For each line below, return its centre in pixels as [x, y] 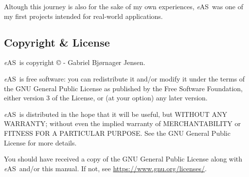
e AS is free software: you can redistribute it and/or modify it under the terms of [124, 78]
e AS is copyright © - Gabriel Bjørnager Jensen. [75, 62]
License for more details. [40, 142]
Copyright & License [57, 42]
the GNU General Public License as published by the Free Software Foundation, [123, 88]
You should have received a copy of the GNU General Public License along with [123, 159]
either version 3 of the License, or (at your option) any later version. [106, 98]
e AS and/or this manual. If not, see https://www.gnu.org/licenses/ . [105, 168]
